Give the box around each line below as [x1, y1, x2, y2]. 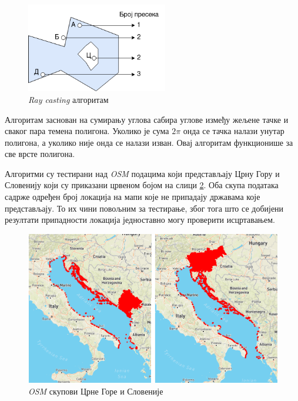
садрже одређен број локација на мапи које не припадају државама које [5, 191, 260, 203]
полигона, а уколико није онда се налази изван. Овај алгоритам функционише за [5, 136, 293, 148]
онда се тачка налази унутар [183, 125, 284, 137]
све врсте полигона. [5, 148, 75, 160]
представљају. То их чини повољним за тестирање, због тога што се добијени [5, 202, 284, 214]
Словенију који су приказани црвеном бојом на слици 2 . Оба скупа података [5, 179, 279, 191]
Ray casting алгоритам [28, 93, 109, 105]
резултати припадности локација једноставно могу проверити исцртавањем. [5, 213, 275, 226]
